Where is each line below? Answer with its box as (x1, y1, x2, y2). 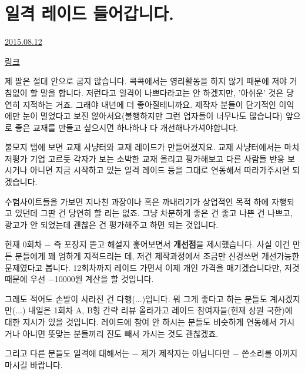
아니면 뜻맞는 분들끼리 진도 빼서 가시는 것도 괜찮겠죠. (22, 327, 219, 339)
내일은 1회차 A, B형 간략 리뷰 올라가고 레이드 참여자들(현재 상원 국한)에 (28, 304, 293, 316)
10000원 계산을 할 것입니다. (54, 273, 154, 285)
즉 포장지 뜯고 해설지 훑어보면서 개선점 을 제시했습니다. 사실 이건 (53, 238, 290, 250)
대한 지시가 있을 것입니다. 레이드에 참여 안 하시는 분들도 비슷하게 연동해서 (5, 316, 277, 327)
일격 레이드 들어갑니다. (5, 1, 174, 25)
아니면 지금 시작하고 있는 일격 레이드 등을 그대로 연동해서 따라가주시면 (30, 164, 290, 176)
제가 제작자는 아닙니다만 (141, 347, 230, 359)
